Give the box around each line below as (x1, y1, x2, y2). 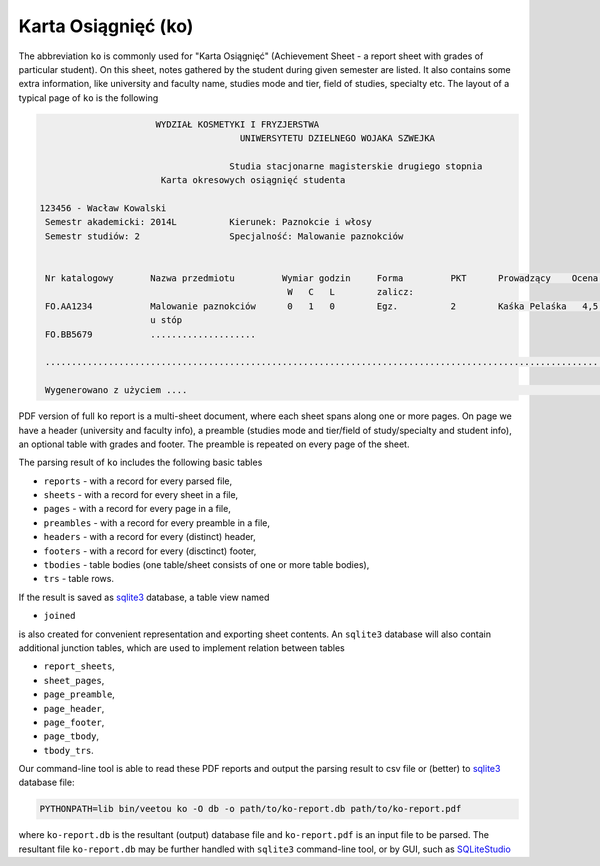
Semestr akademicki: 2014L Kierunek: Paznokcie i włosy (45, 216, 372, 228)
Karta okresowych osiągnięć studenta (160, 175, 346, 186)
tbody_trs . (43, 744, 94, 756)
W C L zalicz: (286, 286, 415, 298)
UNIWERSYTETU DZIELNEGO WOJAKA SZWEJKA (239, 133, 435, 144)
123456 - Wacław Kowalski (39, 203, 167, 214)
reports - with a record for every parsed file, (43, 475, 233, 487)
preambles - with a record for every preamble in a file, (43, 516, 270, 529)
